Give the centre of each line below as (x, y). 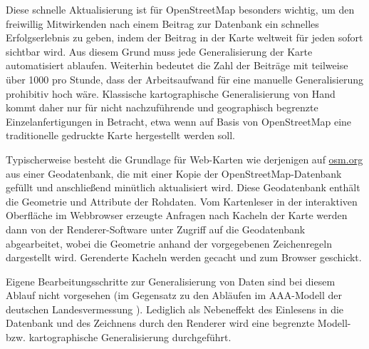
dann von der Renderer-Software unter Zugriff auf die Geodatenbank (156, 229)
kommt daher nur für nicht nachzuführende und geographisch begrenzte (162, 107)
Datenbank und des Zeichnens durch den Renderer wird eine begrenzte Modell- (178, 323)
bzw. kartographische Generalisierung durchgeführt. (119, 337)
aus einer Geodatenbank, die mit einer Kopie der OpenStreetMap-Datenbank (174, 173)
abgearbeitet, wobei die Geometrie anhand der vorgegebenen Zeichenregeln (169, 243)
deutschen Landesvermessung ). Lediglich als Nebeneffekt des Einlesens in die (175, 309)
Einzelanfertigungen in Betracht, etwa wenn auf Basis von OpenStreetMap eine (179, 121)
